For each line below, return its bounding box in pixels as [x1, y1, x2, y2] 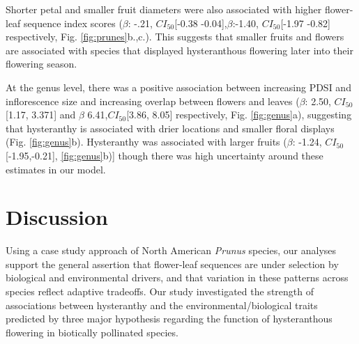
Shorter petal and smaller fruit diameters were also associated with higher [6, 2, 322, 16]
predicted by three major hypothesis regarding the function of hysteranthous [6, 311, 333, 326]
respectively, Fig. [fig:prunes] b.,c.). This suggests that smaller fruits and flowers [6, 29, 344, 44]
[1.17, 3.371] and [6, 107, 76, 122]
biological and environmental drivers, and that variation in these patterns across [6, 270, 349, 285]
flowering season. [6, 56, 77, 71]
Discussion [6, 203, 108, 231]
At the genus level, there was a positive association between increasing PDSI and [6, 79, 351, 94]
